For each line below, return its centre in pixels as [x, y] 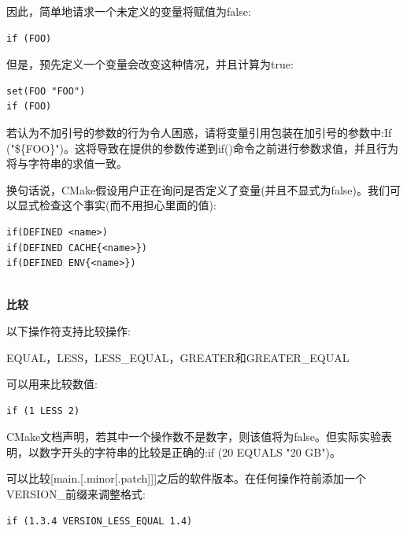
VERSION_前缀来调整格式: [76, 494]
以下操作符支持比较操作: [68, 330]
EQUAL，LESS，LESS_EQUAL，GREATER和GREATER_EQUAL [178, 357]
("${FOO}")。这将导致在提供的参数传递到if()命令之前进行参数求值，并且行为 [202, 148]
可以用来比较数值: [52, 384]
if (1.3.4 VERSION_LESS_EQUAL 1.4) [100, 521]
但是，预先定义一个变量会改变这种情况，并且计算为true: [150, 64]
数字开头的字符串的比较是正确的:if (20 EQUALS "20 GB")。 [190, 452]
